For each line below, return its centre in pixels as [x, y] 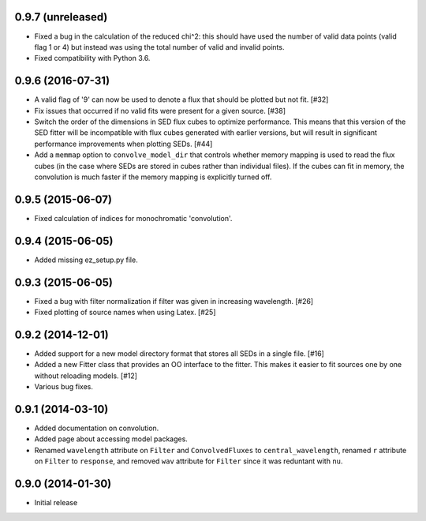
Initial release [56, 503]
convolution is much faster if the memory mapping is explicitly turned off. [153, 177]
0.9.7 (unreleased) [61, 17]
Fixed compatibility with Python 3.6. [92, 58]
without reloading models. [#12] [86, 376]
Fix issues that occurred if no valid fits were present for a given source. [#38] [160, 111]
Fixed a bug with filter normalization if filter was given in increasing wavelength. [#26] [174, 301]
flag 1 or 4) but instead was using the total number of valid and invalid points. [159, 47]
